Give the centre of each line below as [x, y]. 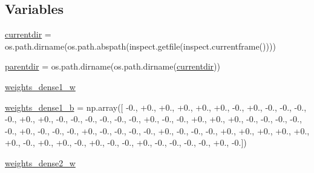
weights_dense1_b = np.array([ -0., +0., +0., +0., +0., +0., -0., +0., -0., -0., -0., [156, 107]
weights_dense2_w [40, 162]
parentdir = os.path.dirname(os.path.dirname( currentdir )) [113, 66]
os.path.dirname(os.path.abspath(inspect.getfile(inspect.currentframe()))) [140, 46]
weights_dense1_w [40, 86]
